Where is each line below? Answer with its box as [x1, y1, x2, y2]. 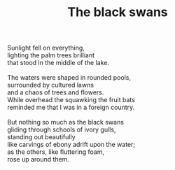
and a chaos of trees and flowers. [7, 88, 104, 97]
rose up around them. [7, 155, 70, 164]
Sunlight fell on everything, [7, 43, 85, 52]
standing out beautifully [7, 133, 76, 141]
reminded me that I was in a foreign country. [7, 103, 135, 112]
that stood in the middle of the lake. [7, 59, 110, 67]
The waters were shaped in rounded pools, [7, 73, 132, 82]
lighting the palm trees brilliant [7, 51, 95, 59]
